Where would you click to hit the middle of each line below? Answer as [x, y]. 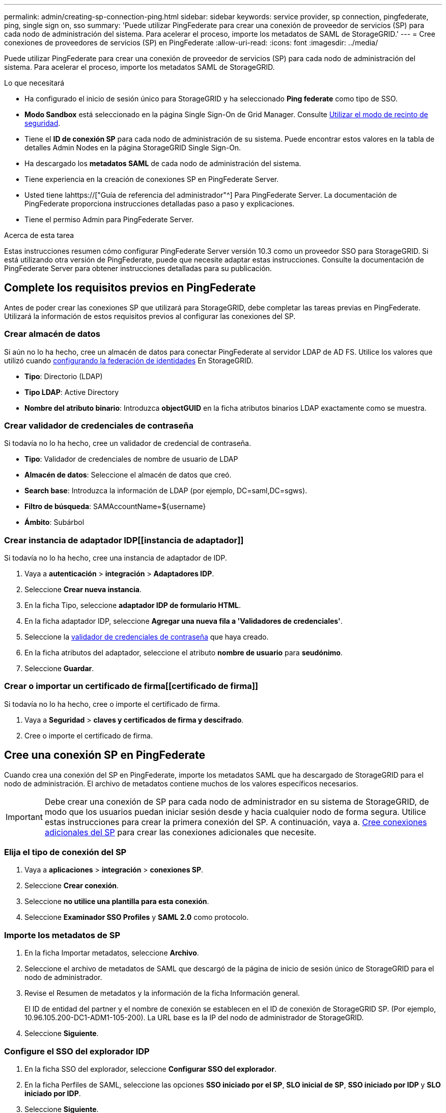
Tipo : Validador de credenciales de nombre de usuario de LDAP [131, 459]
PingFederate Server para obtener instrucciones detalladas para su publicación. [138, 268]
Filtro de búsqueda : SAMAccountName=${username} [115, 507]
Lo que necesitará [34, 83]
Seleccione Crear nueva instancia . [83, 590]
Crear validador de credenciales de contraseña [99, 425]
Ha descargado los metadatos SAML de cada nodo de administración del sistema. [163, 163]
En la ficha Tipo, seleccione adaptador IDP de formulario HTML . [133, 605]
